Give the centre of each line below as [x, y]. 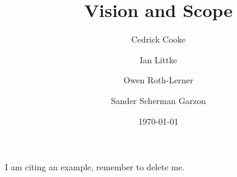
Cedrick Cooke [158, 39]
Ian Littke [158, 59]
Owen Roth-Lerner [158, 80]
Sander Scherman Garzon [158, 100]
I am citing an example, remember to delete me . [95, 167]
